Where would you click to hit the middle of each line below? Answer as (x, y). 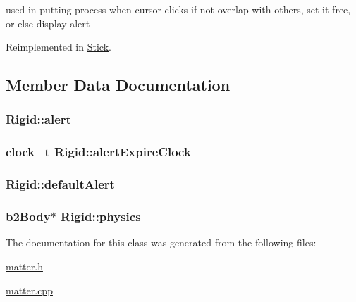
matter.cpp (29, 290)
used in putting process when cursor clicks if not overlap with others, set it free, (178, 9)
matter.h (24, 266)
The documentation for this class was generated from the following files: (161, 243)
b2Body (28, 216)
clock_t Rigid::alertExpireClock (98, 152)
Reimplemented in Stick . (59, 47)
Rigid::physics (101, 216)
